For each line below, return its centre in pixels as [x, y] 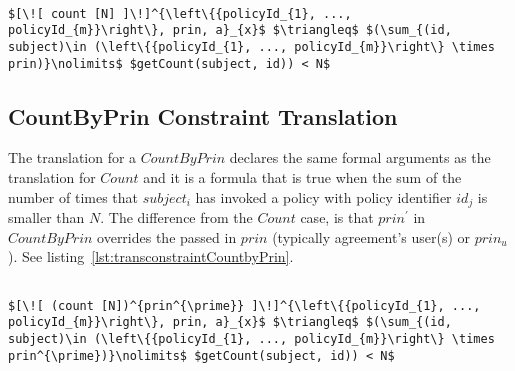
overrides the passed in [167, 236]
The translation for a [72, 157]
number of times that [73, 196]
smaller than [46, 217]
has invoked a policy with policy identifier [323, 196]
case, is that [337, 217]
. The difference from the [176, 217]
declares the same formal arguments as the [360, 157]
